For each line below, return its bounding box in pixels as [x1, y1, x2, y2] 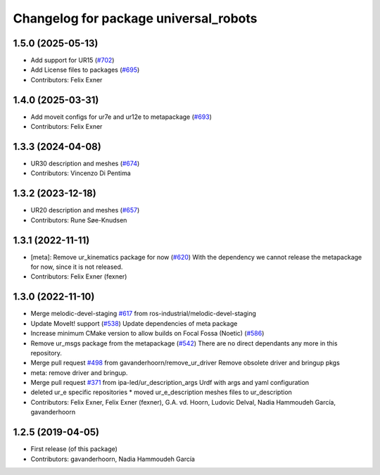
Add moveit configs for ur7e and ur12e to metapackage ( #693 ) [30, 113, 213, 121]
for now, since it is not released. [30, 262, 123, 271]
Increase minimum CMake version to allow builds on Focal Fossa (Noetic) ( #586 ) [30, 329, 265, 338]
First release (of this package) [30, 445, 118, 453]
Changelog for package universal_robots [13, 11, 258, 26]
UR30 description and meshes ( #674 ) [30, 159, 140, 168]
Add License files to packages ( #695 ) [30, 65, 140, 74]
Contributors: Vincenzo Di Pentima [30, 169, 132, 177]
